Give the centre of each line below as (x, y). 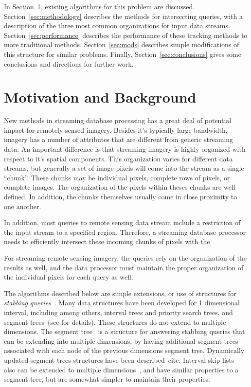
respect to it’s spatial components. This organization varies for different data (118, 158)
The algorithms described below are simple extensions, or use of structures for (120, 293)
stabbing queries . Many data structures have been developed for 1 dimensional (122, 303)
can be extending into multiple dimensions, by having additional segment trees (121, 341)
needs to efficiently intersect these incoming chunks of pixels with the (107, 241)
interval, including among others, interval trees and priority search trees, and (118, 312)
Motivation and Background (100, 97)
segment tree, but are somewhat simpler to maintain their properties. (107, 379)
